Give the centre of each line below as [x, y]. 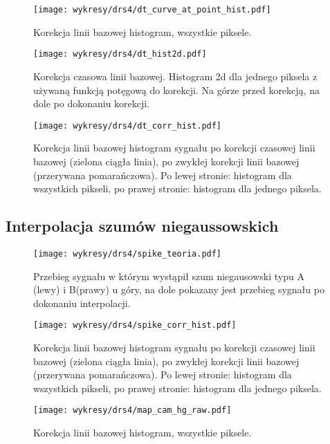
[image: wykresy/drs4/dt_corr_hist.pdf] [128, 126]
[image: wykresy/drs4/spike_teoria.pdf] [128, 253]
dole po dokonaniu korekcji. [92, 103]
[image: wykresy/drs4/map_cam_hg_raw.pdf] [132, 410]
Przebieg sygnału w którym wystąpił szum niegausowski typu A [169, 276]
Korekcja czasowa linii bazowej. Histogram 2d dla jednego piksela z [175, 76]
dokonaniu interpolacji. [82, 303]
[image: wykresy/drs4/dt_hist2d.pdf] [120, 54]
